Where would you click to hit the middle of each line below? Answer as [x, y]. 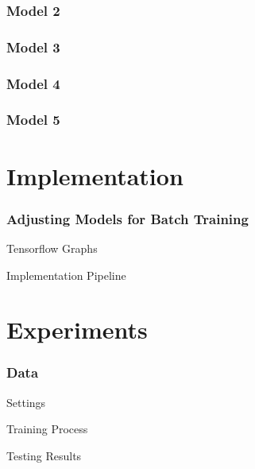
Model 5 [33, 120]
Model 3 [33, 47]
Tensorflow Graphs [52, 248]
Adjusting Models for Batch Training [127, 218]
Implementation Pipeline [66, 275]
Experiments [77, 329]
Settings [26, 402]
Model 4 [33, 83]
